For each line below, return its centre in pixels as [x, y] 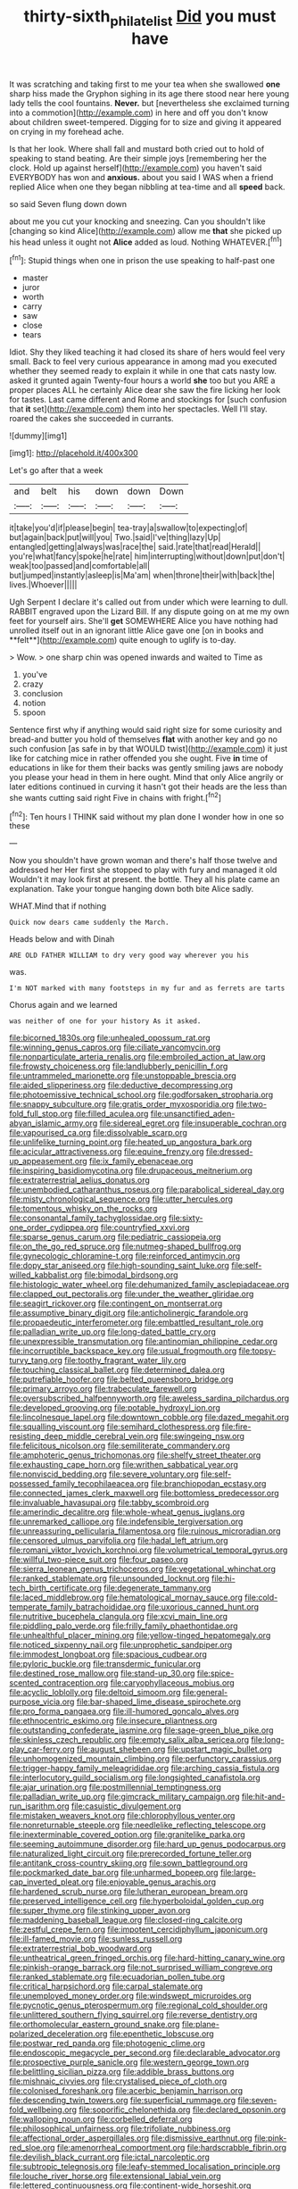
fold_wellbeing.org [43, 2110]
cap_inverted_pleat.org [51, 1882]
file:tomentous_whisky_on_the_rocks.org [83, 1209]
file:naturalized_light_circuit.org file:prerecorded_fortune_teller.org [131, 1853]
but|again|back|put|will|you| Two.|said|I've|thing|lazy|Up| [115, 537]
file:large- [238, 1873]
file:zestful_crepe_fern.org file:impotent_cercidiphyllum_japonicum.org [138, 1929]
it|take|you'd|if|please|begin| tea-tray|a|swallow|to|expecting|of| [128, 528]
